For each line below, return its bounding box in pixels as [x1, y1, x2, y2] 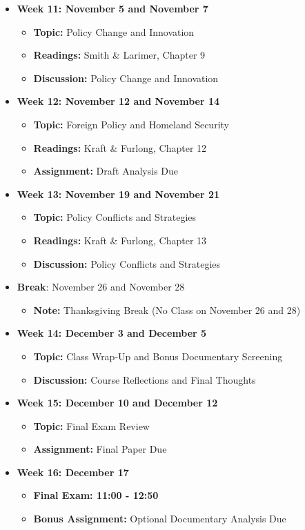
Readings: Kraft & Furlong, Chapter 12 [33, 140, 207, 155]
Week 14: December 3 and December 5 [17, 326, 207, 340]
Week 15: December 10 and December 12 [17, 395, 218, 410]
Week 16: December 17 [17, 464, 129, 479]
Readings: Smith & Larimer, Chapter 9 [33, 48, 206, 62]
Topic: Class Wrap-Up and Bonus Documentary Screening [33, 349, 283, 363]
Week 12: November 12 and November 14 [17, 94, 220, 108]
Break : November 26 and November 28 [17, 279, 185, 294]
